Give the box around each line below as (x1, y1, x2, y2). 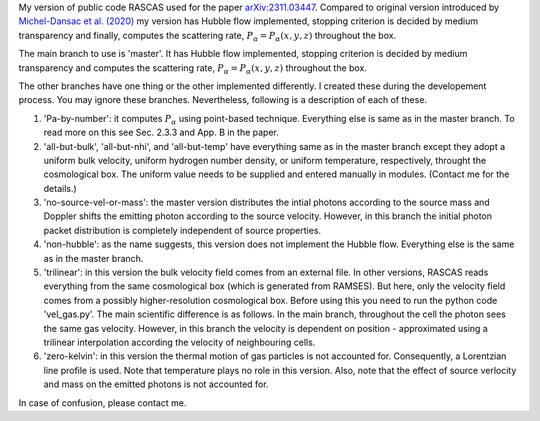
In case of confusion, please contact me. (18, 396, 187, 409)
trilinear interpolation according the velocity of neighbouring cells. (43, 336, 316, 348)
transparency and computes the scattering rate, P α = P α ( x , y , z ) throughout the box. (18, 61, 367, 76)
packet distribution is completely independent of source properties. (43, 224, 322, 236)
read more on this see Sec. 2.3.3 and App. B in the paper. (43, 126, 280, 139)
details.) (43, 182, 77, 194)
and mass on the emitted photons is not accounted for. (43, 378, 269, 390)
